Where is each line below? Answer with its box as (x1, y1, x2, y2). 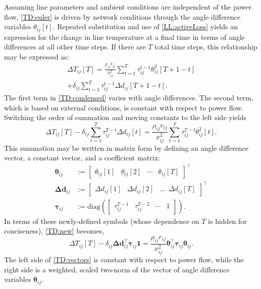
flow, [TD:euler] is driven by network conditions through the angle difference (4, 11, 241, 22)
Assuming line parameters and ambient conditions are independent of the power (4, 2, 252, 12)
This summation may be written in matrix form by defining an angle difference (4, 142, 249, 153)
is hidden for (208, 215, 247, 226)
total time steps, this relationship (154, 41, 257, 52)
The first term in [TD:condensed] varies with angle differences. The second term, (4, 92, 253, 103)
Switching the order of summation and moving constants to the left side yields (4, 112, 246, 123)
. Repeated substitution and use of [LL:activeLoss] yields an (53, 21, 238, 32)
